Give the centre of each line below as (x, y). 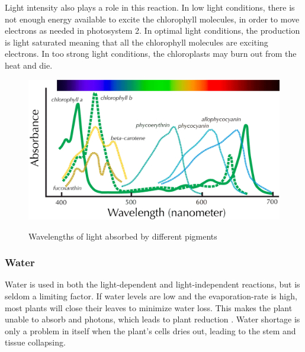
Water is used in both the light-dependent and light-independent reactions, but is (152, 284)
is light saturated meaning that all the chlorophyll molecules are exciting (137, 42)
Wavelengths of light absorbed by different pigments (123, 236)
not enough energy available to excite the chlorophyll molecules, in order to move (152, 19)
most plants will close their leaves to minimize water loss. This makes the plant (149, 307)
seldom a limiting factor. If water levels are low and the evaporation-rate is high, (151, 296)
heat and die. (29, 65)
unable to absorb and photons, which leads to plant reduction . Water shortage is (152, 319)
